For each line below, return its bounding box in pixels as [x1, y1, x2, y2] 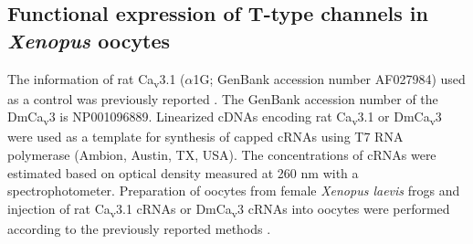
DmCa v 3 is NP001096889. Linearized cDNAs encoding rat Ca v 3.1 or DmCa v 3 [7, 107, 442, 129]
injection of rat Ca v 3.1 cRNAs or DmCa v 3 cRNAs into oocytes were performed [7, 198, 450, 220]
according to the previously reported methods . [7, 218, 271, 238]
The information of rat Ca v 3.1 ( [7, 69, 185, 90]
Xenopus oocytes [7, 26, 171, 54]
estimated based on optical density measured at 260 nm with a [7, 163, 359, 182]
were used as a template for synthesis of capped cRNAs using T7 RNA [7, 127, 404, 146]
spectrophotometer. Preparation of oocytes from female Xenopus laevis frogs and [7, 181, 460, 200]
